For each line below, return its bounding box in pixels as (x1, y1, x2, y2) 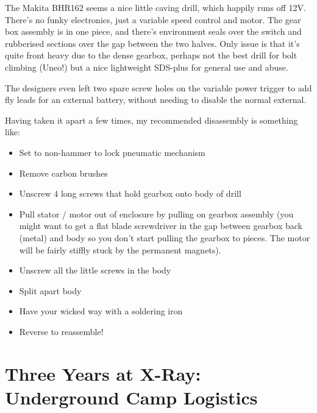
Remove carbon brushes (19, 166, 108, 179)
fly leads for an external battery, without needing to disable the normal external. (5, 93, 307, 106)
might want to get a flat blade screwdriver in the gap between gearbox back (19, 219, 302, 232)
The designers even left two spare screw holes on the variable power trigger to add (5, 81, 312, 94)
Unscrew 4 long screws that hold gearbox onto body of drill (19, 187, 241, 200)
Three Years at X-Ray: (5, 361, 201, 386)
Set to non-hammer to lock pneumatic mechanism (19, 146, 205, 158)
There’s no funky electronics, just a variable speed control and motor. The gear (5, 13, 301, 26)
